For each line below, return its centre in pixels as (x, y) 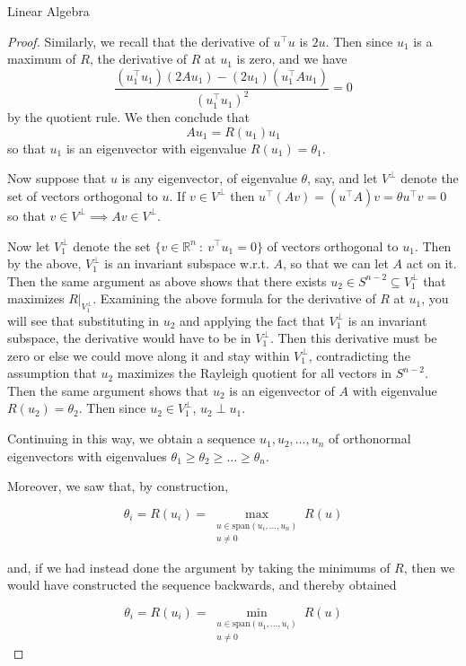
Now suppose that (57, 178)
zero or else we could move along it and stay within (149, 355)
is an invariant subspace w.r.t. (187, 263)
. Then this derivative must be (353, 338)
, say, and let (343, 178)
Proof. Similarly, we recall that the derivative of (138, 41)
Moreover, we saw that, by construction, (118, 486)
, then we (429, 567)
